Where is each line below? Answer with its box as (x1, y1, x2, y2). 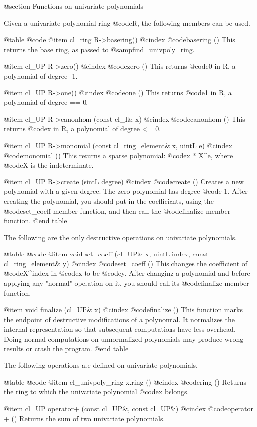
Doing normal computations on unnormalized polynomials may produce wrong (4, 334, 244, 344)
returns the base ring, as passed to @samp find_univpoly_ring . (4, 44, 195, 54)
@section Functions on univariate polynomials (4, 1, 144, 11)
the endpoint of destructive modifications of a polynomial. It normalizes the (4, 314, 235, 324)
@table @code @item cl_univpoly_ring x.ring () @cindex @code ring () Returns (4, 376, 246, 387)
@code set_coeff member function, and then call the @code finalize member (4, 205, 231, 216)
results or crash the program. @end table (4, 343, 129, 353)
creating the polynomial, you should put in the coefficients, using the (4, 195, 214, 206)
